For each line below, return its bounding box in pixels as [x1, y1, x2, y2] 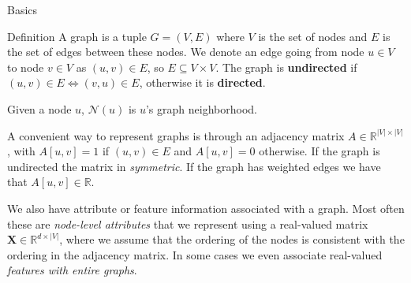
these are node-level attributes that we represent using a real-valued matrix [7, 215, 368, 232]
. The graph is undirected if [215, 58, 357, 75]
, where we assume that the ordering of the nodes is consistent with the [59, 231, 405, 248]
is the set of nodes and [258, 28, 368, 44]
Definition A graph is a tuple [7, 28, 147, 44]
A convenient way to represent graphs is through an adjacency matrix [7, 127, 345, 143]
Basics [7, 2, 38, 17]
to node [7, 58, 44, 75]
